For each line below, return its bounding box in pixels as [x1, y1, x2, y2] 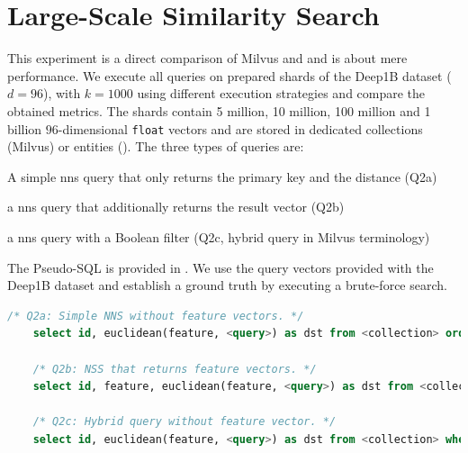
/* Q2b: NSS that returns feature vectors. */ [32, 362, 317, 376]
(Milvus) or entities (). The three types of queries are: [7, 137, 304, 156]
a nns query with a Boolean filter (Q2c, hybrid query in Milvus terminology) [7, 227, 430, 246]
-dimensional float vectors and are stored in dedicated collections [58, 119, 423, 138]
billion [7, 119, 42, 138]
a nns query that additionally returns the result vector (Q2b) [7, 197, 345, 216]
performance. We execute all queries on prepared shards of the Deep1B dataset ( [7, 66, 452, 85]
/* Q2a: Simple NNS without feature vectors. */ [7, 309, 304, 322]
